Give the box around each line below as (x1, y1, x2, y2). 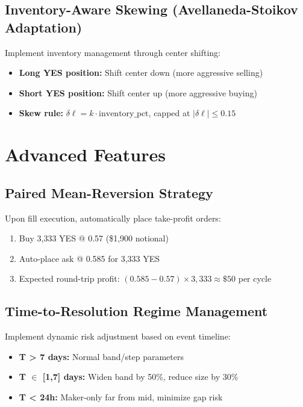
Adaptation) (5, 17, 83, 36)
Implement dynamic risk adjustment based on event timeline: (5, 330, 231, 343)
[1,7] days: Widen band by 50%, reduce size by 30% (42, 370, 239, 383)
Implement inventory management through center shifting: (5, 46, 220, 58)
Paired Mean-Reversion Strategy (5, 183, 213, 202)
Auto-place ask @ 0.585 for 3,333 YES (19, 252, 160, 264)
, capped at (148, 107, 190, 119)
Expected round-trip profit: (19, 272, 120, 285)
